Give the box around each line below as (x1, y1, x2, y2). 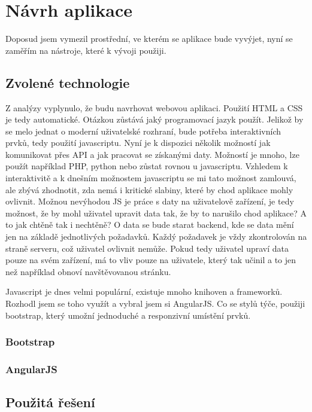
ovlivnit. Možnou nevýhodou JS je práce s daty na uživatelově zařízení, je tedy (5, 195, 294, 207)
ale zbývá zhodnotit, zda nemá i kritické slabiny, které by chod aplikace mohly (5, 183, 293, 196)
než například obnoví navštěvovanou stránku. (5, 265, 171, 277)
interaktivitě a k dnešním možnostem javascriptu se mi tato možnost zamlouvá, (5, 172, 296, 184)
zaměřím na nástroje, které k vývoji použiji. (5, 44, 166, 56)
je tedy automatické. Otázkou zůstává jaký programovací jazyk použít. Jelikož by (5, 113, 304, 126)
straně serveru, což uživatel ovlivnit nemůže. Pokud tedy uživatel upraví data (5, 242, 289, 254)
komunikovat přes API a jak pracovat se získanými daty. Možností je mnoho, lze (5, 148, 299, 160)
